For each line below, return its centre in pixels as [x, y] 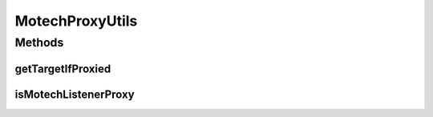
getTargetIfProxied [63, 69]
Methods [39, 42]
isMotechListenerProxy [75, 94]
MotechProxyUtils [76, 21]
